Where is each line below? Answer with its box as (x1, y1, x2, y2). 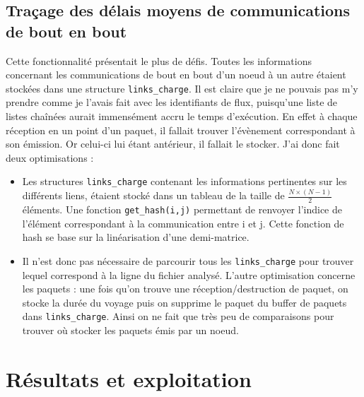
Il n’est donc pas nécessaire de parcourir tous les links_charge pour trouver (22, 254, 354, 268)
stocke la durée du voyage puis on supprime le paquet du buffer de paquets (22, 295, 347, 309)
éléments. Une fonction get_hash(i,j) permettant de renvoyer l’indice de (22, 202, 342, 217)
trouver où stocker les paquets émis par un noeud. (22, 323, 239, 338)
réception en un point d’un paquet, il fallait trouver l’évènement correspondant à (6, 122, 356, 137)
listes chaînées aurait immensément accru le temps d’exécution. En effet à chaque (6, 109, 358, 124)
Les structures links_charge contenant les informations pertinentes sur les (22, 174, 347, 189)
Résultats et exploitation (6, 364, 252, 393)
